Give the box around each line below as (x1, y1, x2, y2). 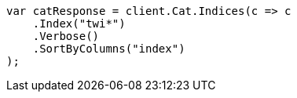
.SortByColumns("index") (32, 42, 185, 55)
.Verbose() (32, 30, 100, 42)
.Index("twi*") (32, 17, 126, 30)
